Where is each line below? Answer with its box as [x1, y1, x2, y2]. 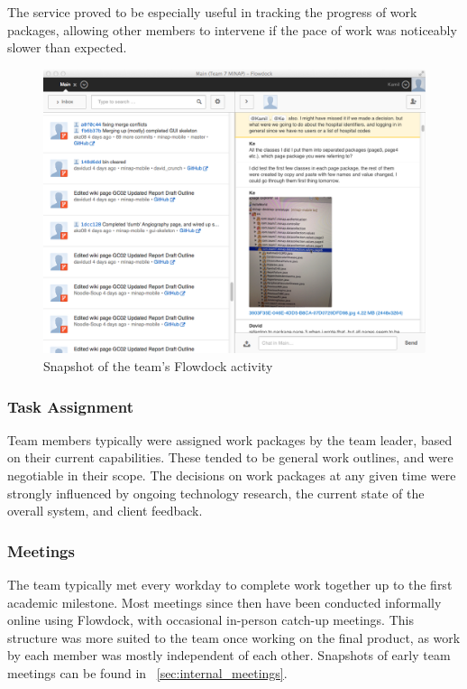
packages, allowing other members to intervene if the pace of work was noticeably [7, 20, 457, 39]
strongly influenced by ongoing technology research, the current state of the [7, 483, 425, 502]
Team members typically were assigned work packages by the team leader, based [7, 430, 453, 449]
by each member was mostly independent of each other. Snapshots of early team [7, 646, 451, 665]
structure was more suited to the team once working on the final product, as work [7, 628, 461, 647]
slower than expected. [7, 38, 127, 57]
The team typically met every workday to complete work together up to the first [7, 575, 453, 594]
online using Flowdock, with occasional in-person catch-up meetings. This [7, 610, 414, 629]
